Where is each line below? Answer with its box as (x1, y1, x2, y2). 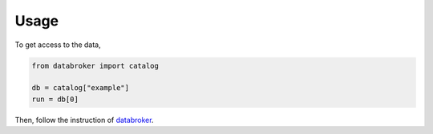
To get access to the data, (14, 40, 101, 49)
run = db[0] (31, 94, 79, 104)
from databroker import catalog (31, 61, 160, 70)
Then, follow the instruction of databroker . (14, 115, 154, 124)
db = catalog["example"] (31, 84, 130, 93)
